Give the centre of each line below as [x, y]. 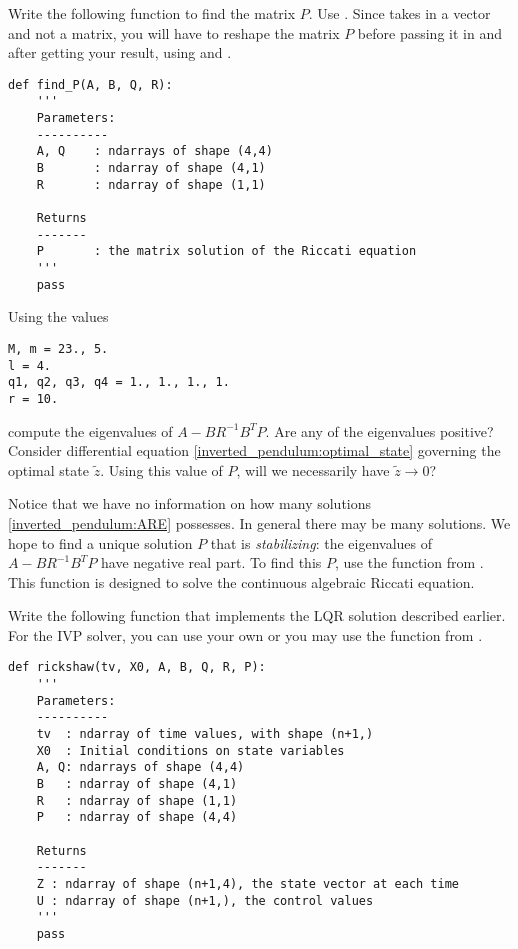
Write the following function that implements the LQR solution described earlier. [257, 615]
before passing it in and [429, 32]
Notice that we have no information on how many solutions [190, 503]
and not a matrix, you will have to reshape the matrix [174, 32]
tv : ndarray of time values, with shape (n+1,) [205, 734]
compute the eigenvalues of [90, 430]
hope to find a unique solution [100, 542]
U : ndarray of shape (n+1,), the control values [205, 900]
